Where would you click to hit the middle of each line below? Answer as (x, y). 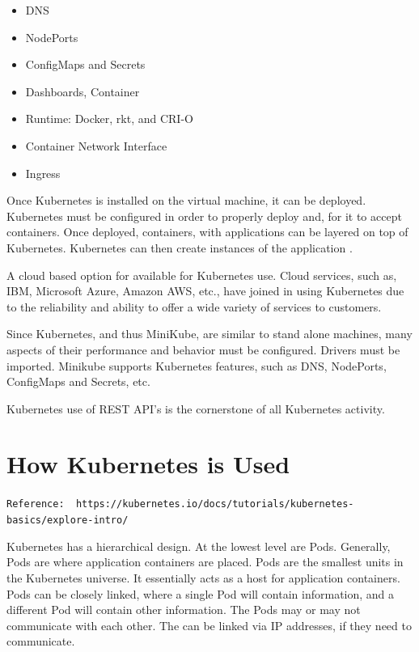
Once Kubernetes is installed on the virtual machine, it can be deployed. (186, 200)
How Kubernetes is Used (148, 464)
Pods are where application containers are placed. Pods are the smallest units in (205, 562)
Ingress (43, 173)
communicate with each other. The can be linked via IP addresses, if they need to (209, 625)
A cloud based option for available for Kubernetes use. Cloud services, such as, (202, 275)
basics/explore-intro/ (68, 521)
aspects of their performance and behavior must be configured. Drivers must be (203, 349)
